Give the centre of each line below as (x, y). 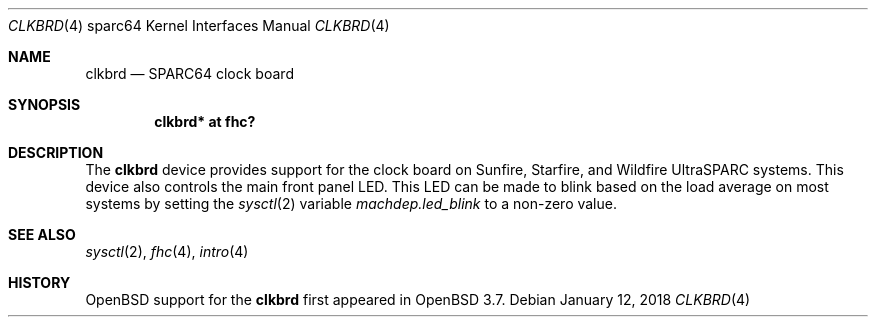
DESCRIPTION (56, 152)
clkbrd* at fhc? (205, 121)
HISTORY (39, 282)
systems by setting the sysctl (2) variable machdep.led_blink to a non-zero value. (351, 203)
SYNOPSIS (44, 104)
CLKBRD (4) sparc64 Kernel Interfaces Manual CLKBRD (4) (199, 25)
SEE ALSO (42, 234)
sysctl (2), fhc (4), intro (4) (167, 251)
